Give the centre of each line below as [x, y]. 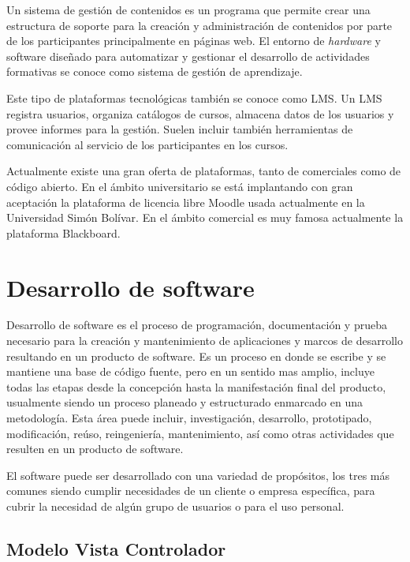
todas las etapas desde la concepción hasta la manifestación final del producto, [196, 386]
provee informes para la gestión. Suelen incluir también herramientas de [180, 129]
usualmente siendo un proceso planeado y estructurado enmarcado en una [184, 402]
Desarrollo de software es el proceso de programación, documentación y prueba [197, 325]
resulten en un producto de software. [95, 449]
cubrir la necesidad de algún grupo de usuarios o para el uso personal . [175, 506]
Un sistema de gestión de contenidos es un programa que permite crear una [188, 9]
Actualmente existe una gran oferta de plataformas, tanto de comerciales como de [204, 171]
